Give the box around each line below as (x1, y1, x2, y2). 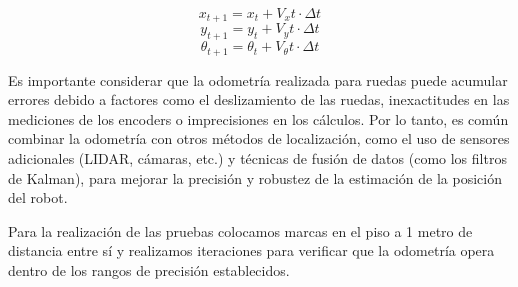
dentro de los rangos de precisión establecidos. (8, 260, 290, 281)
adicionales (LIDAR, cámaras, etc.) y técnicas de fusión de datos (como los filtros (8, 148, 507, 169)
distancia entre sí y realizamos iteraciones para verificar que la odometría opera (8, 240, 495, 261)
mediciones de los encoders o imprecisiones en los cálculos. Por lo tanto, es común (8, 108, 509, 129)
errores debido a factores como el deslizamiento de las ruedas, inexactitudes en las (8, 89, 510, 110)
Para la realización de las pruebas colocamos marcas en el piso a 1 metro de (8, 220, 473, 241)
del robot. (8, 187, 68, 208)
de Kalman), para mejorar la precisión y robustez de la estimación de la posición (8, 167, 502, 188)
